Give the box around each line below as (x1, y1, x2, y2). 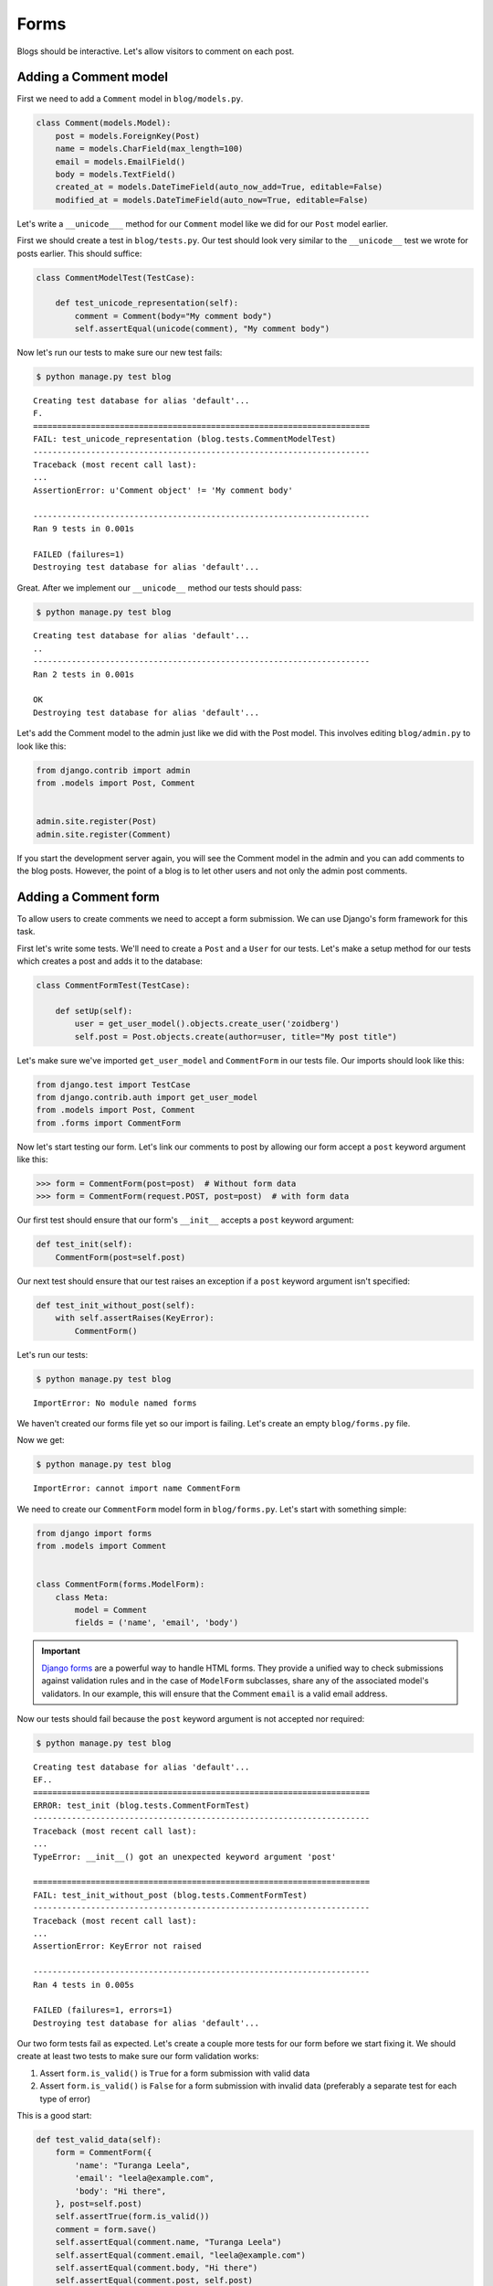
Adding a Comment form (16, 889, 160, 904)
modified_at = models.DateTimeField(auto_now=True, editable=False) (55, 195, 369, 205)
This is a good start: (16, 2110, 92, 2121)
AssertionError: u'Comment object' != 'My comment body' (33, 485, 294, 496)
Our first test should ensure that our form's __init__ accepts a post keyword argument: (16, 1214, 355, 1225)
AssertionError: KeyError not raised (33, 1941, 203, 1951)
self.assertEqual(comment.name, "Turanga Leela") (55, 2237, 282, 2248)
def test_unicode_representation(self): (55, 298, 239, 308)
